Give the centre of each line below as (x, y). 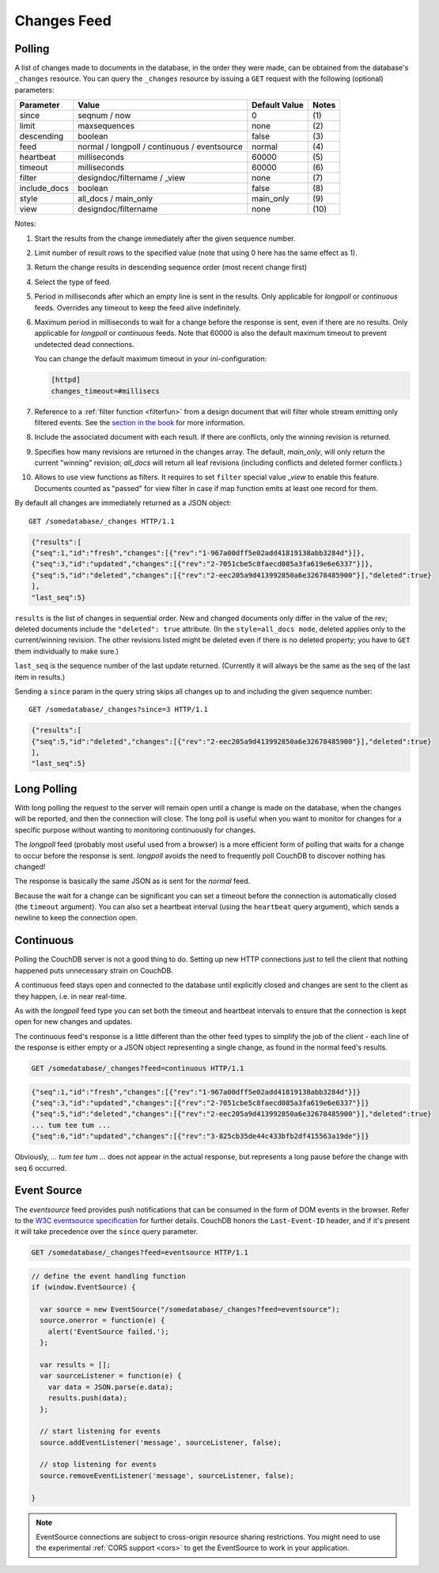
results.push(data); (88, 1398)
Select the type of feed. (73, 282)
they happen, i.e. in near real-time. (71, 996)
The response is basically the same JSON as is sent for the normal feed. (132, 881)
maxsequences (106, 126)
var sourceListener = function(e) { (111, 1376)
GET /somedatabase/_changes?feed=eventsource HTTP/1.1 (140, 1253)
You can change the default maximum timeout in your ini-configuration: (151, 359)
